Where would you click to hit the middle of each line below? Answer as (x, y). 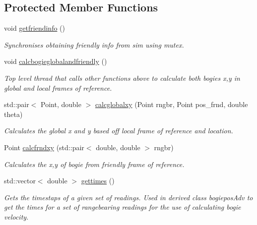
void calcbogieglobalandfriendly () (56, 61)
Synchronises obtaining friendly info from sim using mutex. (94, 44)
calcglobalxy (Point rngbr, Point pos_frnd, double (171, 104)
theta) (13, 114)
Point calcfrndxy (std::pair (44, 147)
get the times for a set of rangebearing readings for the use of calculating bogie (123, 207)
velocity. (16, 216)
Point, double (61, 104)
